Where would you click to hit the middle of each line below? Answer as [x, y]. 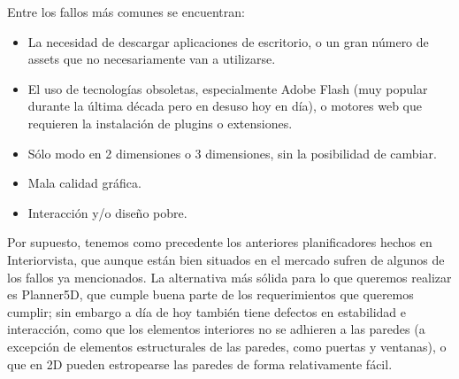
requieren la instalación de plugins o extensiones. [160, 123]
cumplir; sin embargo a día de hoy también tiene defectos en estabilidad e [207, 311]
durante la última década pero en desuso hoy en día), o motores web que [225, 106]
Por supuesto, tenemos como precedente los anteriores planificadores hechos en [220, 242]
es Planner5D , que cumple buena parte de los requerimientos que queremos [210, 294]
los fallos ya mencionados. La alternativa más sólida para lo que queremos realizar [229, 277]
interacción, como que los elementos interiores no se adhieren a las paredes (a [216, 329]
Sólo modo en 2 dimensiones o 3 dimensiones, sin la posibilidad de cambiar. [232, 153]
